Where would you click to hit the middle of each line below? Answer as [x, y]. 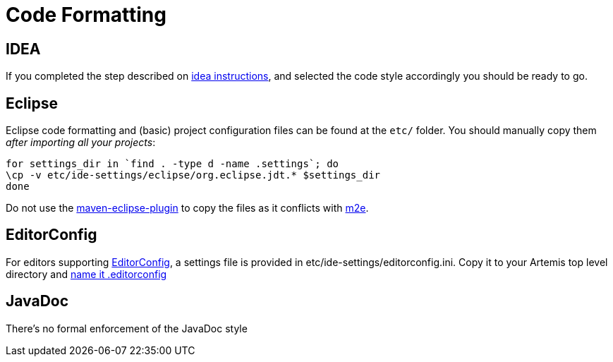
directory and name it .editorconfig [86, 274]
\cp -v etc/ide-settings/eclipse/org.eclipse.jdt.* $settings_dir [193, 175]
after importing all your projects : [81, 143]
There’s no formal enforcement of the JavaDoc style [127, 328]
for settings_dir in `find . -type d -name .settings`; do [172, 164]
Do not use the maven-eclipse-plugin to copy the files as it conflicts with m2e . [187, 208]
